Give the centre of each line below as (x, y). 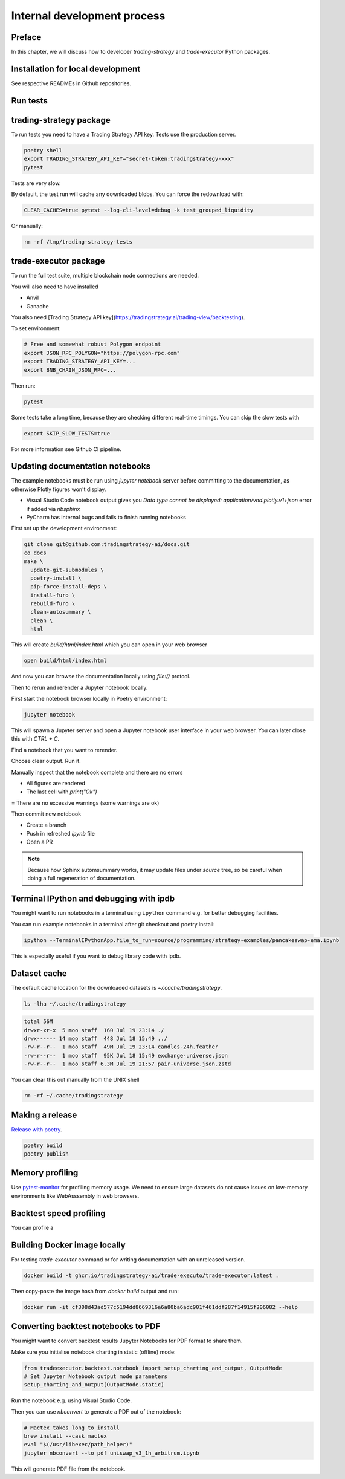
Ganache (37, 306)
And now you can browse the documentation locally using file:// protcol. (101, 677)
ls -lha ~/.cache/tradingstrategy (75, 1003)
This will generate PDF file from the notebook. (68, 1469)
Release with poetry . (37, 1129)
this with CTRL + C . (35, 739)
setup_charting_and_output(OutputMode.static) (94, 1385)
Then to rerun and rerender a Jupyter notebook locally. (79, 687)
